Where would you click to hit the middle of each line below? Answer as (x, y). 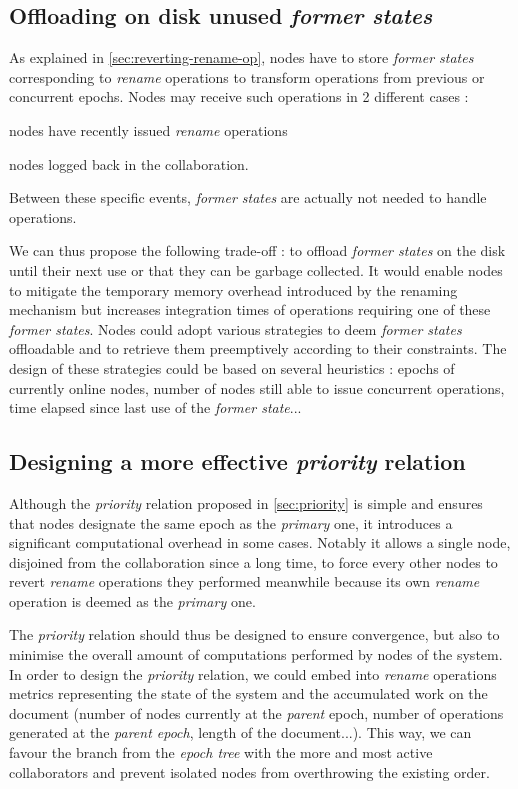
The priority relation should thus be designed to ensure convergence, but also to (254, 634)
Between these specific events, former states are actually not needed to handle (248, 197)
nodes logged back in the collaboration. (129, 163)
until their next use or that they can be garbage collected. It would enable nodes (256, 269)
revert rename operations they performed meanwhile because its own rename (244, 581)
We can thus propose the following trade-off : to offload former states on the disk (257, 250)
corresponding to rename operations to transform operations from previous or (247, 76)
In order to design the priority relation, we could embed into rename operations (253, 673)
